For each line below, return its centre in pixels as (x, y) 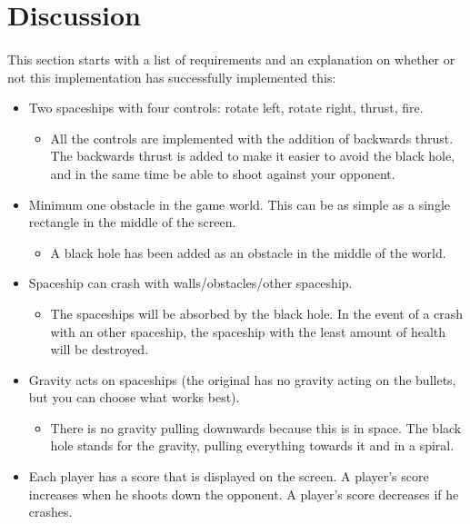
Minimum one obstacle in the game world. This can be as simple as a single (240, 204)
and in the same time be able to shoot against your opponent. (223, 173)
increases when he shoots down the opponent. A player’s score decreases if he (244, 494)
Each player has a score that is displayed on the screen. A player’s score (229, 476)
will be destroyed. (100, 349)
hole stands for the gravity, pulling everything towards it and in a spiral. (252, 445)
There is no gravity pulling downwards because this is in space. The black (256, 427)
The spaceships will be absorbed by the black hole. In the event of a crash (257, 313)
